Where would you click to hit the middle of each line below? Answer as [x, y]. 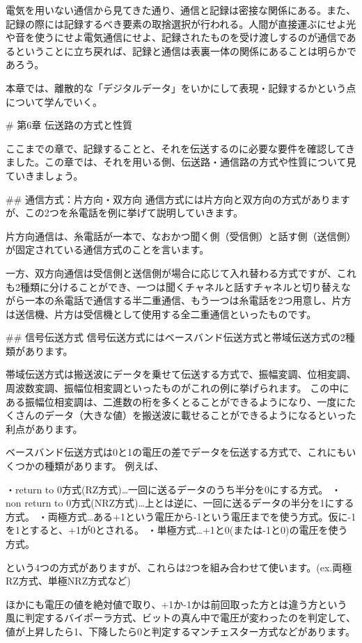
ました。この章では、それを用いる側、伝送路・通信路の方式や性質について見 [181, 162]
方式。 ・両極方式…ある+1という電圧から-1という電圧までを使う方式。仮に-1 [181, 516]
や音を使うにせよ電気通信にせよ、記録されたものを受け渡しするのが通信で [176, 37]
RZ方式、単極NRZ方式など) [68, 581]
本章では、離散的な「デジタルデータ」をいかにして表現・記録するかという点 [181, 87]
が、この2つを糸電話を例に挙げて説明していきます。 [124, 213]
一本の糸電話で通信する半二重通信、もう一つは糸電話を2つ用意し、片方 [188, 300]
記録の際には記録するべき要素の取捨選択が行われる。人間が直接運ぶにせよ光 [181, 23]
